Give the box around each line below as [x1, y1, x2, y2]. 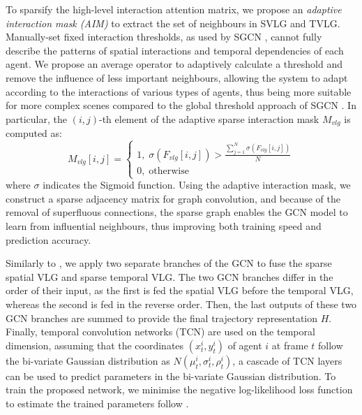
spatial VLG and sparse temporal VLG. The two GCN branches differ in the [6, 269, 333, 284]
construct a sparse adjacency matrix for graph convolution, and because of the [6, 191, 341, 205]
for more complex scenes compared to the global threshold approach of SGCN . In [6, 98, 356, 112]
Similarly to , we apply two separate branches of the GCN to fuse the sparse [6, 256, 332, 270]
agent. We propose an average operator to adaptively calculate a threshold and [6, 57, 342, 71]
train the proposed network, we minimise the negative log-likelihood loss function [6, 382, 353, 397]
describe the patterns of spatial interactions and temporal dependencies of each [6, 43, 344, 57]
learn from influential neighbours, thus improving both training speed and [6, 218, 322, 233]
